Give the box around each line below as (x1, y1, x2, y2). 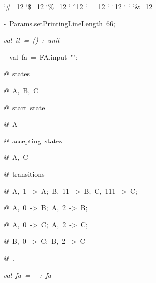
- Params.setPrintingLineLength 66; (3, 18, 115, 28)
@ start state (3, 102, 45, 112)
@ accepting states (3, 135, 62, 145)
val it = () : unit (3, 35, 60, 45)
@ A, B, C (3, 85, 39, 95)
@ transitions (3, 168, 45, 179)
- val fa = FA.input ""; (3, 51, 78, 62)
